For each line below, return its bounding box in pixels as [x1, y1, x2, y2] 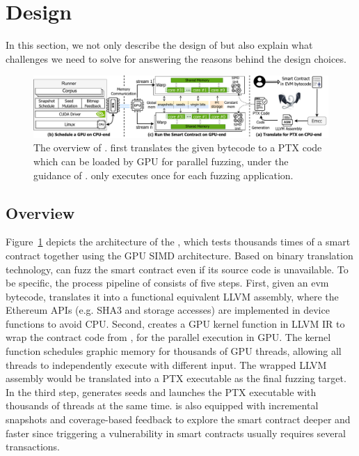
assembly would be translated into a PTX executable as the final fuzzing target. [6, 371, 346, 386]
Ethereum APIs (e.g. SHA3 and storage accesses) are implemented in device [6, 303, 330, 317]
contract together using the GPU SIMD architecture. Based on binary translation [6, 248, 353, 262]
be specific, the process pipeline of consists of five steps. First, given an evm [6, 275, 329, 290]
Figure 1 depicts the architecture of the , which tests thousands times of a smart [6, 234, 351, 249]
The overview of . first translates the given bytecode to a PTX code [33, 140, 322, 155]
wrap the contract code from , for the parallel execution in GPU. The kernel [6, 330, 331, 344]
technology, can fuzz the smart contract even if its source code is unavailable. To [6, 261, 349, 276]
